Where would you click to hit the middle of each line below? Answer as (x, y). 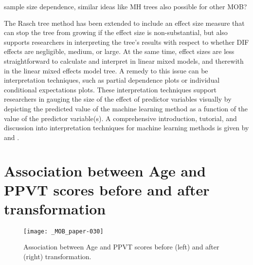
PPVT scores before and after (107, 189)
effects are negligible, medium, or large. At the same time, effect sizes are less (119, 51)
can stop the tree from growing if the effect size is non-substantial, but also (116, 32)
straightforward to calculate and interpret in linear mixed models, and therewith (124, 61)
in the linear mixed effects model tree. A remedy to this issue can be (106, 70)
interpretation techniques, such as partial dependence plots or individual (112, 80)
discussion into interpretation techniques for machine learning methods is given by (126, 128)
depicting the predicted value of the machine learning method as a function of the (126, 108)
